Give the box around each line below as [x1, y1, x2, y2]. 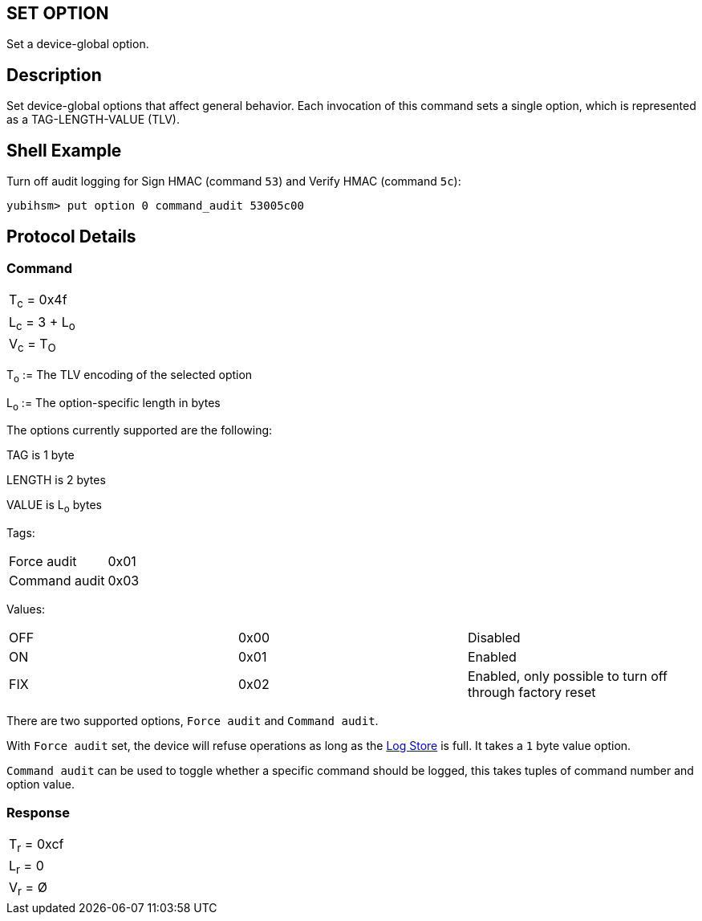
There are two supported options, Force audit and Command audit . [6, 714, 379, 728]
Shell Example [6, 140, 122, 161]
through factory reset [467, 684, 596, 701]
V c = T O [9, 335, 56, 354]
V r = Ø [9, 879, 47, 899]
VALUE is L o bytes [6, 498, 102, 516]
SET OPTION [6, 3, 109, 23]
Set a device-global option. [6, 37, 149, 51]
